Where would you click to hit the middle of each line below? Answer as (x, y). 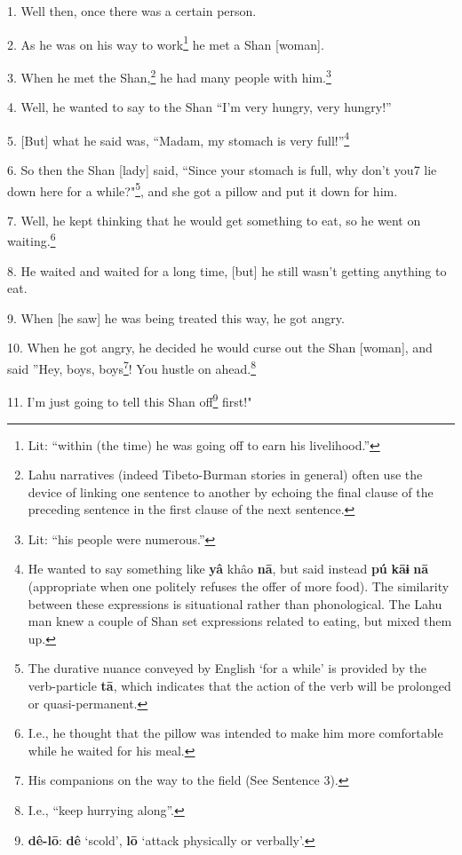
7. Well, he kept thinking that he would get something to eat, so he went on (214, 220)
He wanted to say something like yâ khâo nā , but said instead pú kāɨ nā (228, 569)
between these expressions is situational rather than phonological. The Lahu (235, 603)
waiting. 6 (32, 240)
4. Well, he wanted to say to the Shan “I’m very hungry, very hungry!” (199, 107)
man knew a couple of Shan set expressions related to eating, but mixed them (240, 621)
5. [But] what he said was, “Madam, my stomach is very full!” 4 (179, 139)
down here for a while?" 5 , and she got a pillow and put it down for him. (203, 189)
